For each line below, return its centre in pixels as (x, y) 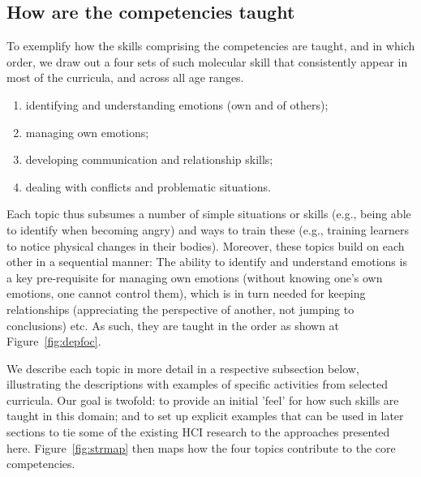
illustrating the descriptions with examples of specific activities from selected (198, 384)
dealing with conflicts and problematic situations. (148, 186)
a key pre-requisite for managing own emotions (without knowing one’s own (195, 277)
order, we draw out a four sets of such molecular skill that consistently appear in (207, 61)
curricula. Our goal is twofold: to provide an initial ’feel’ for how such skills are (203, 400)
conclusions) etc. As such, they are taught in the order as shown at (173, 325)
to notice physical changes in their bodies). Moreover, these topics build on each (206, 245)
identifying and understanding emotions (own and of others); (177, 104)
